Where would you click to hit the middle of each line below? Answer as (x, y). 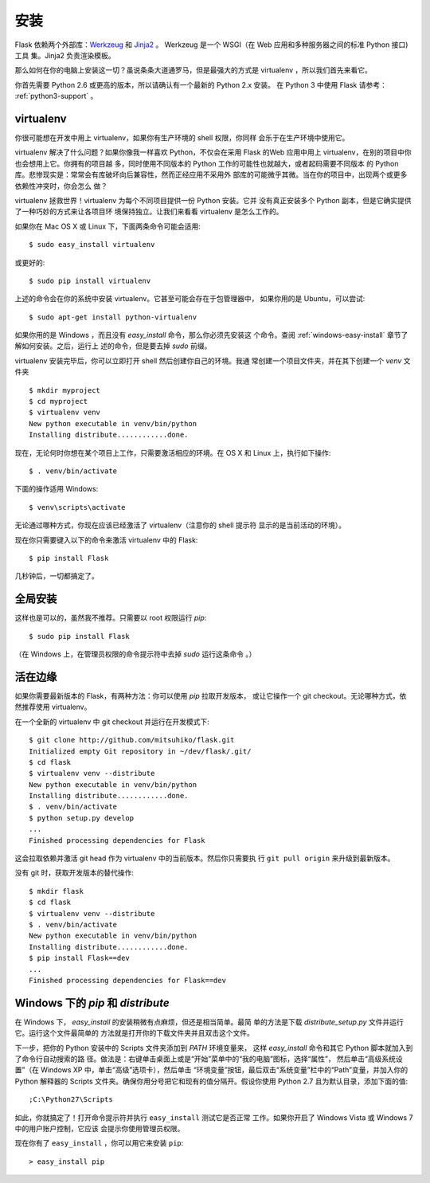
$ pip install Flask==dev (80, 958)
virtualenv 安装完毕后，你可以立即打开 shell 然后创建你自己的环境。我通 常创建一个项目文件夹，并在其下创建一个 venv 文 (213, 360)
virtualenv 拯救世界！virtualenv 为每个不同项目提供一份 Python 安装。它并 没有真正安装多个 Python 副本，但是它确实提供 (213, 200)
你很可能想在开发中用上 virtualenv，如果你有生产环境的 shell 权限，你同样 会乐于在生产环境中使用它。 (182, 138)
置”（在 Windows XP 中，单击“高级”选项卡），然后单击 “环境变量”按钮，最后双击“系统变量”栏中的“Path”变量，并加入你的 (211, 1070)
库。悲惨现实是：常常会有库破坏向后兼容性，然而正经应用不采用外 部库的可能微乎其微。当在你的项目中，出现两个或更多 (211, 174)
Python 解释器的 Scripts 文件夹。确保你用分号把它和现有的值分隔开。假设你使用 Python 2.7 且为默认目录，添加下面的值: (211, 1081)
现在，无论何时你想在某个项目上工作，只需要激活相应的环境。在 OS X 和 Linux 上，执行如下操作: (173, 452)
